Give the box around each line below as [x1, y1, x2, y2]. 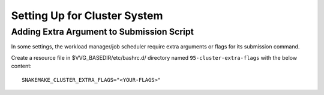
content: [11, 63, 32, 70]
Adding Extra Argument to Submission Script [11, 26, 194, 37]
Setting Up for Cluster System [11, 9, 163, 22]
